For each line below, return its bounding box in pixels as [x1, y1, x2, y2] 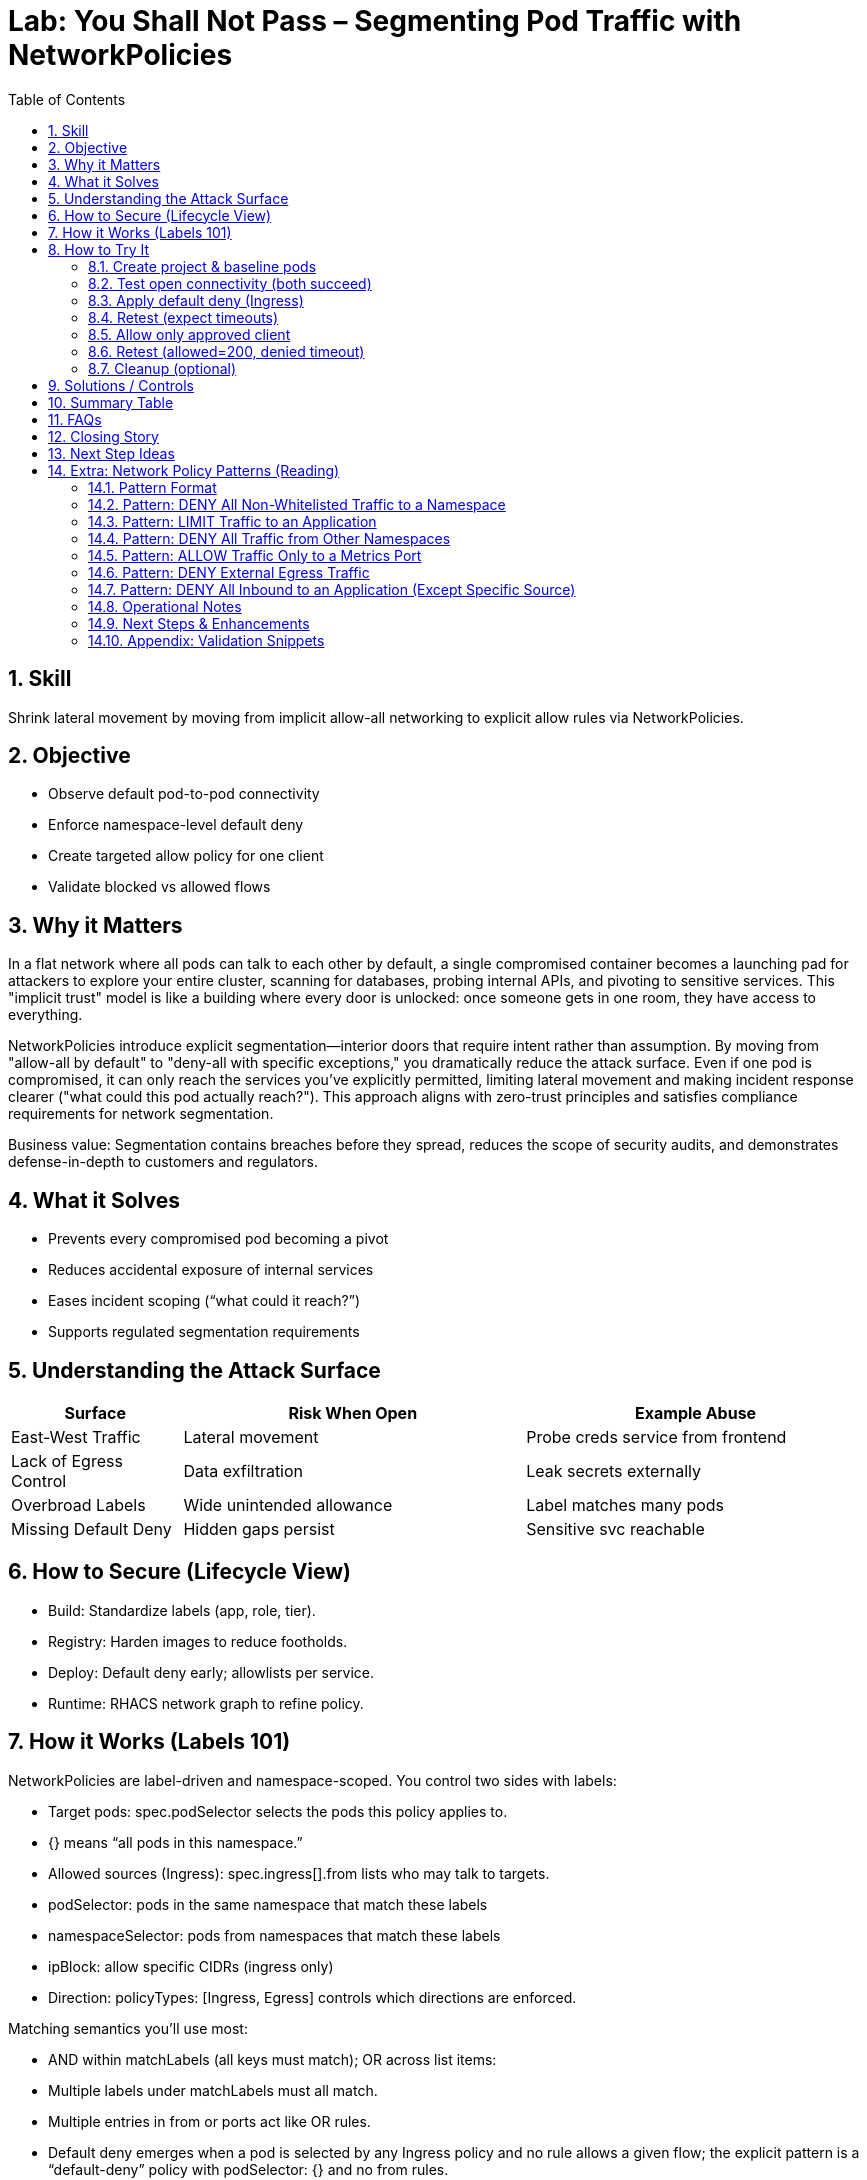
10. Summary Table [48, 393, 174, 411]
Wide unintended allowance [183, 1494, 393, 1515]
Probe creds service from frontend [526, 1426, 787, 1447]
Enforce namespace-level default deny [48, 816, 304, 834]
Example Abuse [635, 1402, 757, 1423]
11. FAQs [48, 410, 102, 428]
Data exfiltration [183, 1460, 304, 1481]
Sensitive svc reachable [526, 1518, 705, 1539]
